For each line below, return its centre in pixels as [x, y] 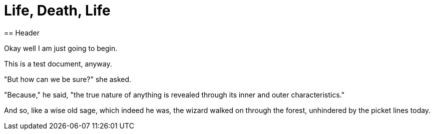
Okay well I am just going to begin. [61, 48]
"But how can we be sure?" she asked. [68, 79]
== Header [22, 32]
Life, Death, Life [57, 10]
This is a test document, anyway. [58, 63]
